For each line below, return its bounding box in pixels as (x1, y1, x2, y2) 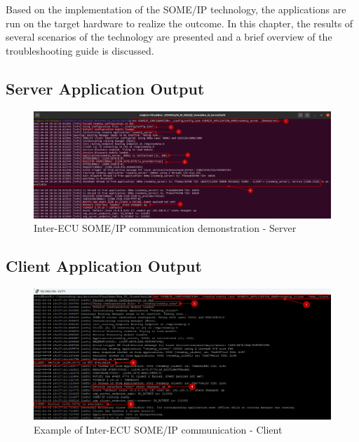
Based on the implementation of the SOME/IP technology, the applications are (6, 2, 346, 16)
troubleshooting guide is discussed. (6, 43, 154, 57)
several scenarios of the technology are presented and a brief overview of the (6, 29, 332, 44)
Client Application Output (6, 255, 202, 277)
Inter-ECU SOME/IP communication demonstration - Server (34, 221, 297, 235)
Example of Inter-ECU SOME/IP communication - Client (34, 422, 283, 436)
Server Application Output (6, 77, 205, 99)
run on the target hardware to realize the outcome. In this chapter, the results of (6, 15, 353, 30)
